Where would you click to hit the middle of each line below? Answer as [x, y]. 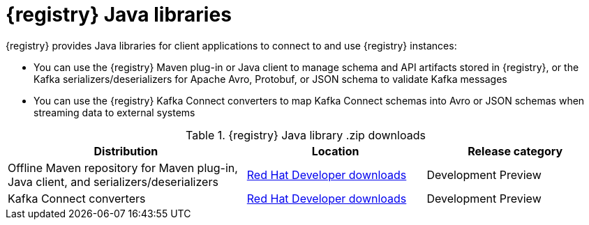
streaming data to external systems [114, 112]
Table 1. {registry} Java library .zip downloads [306, 135]
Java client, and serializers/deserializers [113, 181]
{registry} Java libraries [119, 15]
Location [335, 151]
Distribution [126, 151]
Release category [515, 151]
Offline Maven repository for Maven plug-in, [123, 168]
